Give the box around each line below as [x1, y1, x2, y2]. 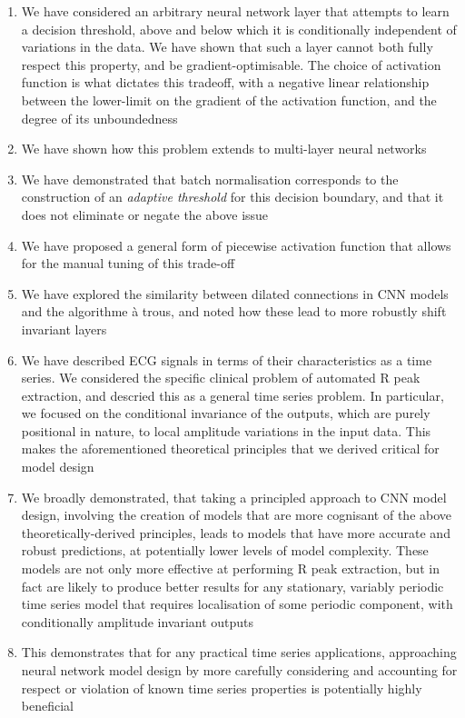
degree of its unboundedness [21, 108, 178, 127]
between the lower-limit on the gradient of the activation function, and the [21, 90, 437, 109]
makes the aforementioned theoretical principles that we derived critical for [21, 439, 440, 458]
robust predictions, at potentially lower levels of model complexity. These [21, 541, 429, 560]
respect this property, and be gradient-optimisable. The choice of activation [21, 55, 441, 74]
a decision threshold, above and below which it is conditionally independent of [21, 19, 457, 38]
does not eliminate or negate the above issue [21, 204, 269, 224]
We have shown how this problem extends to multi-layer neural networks [21, 139, 427, 158]
